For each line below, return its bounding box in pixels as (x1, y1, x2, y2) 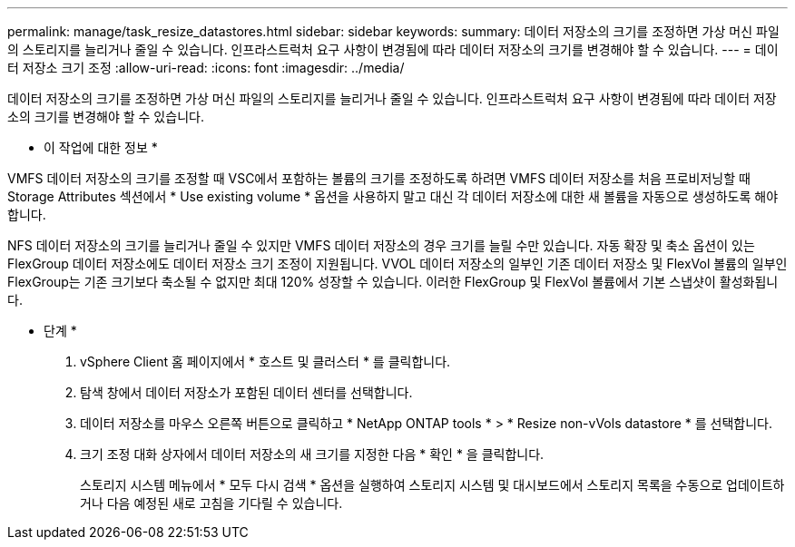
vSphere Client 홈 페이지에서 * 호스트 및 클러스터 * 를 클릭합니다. (80, 354, 451, 369)
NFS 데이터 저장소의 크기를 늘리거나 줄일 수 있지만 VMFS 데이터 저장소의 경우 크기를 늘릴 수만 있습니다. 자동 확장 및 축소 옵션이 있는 (7, 238, 755, 253)
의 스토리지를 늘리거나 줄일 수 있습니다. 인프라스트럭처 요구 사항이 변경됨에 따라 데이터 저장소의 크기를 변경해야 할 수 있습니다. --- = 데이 (7, 42, 779, 57)
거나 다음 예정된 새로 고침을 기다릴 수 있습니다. (80, 495, 343, 511)
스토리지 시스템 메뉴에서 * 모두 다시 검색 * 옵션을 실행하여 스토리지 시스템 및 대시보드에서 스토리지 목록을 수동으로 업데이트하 (80, 477, 785, 493)
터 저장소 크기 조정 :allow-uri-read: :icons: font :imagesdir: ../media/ (7, 60, 405, 75)
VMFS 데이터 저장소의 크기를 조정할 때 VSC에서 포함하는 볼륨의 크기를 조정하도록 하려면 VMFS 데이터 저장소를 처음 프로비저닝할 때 (7, 171, 751, 186)
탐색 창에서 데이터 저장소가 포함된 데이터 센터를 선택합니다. (80, 385, 413, 400)
